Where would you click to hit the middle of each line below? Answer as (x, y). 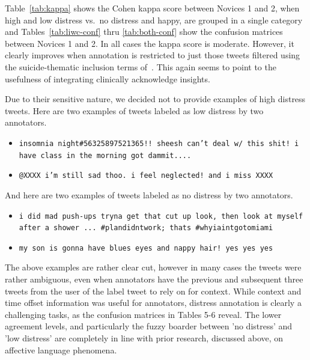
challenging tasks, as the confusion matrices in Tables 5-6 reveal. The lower (143, 314)
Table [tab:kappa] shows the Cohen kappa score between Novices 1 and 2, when (152, 8)
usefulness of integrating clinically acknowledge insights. (108, 78)
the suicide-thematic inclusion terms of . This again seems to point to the (141, 66)
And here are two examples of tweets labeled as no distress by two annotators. (149, 194)
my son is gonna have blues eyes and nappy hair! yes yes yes (146, 248)
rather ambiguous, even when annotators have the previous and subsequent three (154, 279)
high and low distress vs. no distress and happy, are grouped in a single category (154, 20)
